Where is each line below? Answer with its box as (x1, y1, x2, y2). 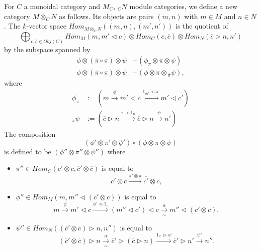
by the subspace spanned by (4, 44, 91, 54)
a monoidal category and (24, 1, 101, 11)
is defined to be (4, 146, 51, 156)
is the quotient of (176, 21, 228, 31)
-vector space (26, 21, 67, 31)
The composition (4, 128, 56, 139)
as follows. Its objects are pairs (59, 11, 154, 21)
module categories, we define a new (129, 1, 238, 11)
